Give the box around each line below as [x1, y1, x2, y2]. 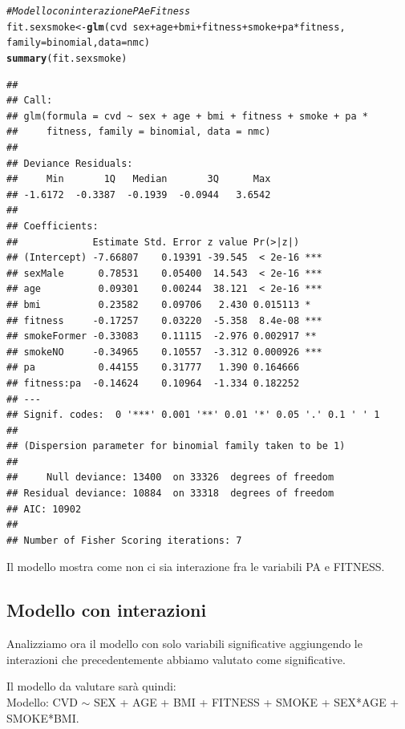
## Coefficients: [6, 220, 99, 232]
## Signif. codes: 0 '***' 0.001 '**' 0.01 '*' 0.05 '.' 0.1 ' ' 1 [6, 409, 380, 421]
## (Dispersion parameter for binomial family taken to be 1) [6, 440, 346, 452]
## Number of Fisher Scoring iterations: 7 [6, 534, 242, 546]
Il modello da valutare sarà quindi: [6, 678, 176, 695]
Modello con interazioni [6, 597, 207, 622]
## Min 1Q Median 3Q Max [6, 173, 271, 185]
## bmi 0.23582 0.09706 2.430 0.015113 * [6, 298, 311, 310]
